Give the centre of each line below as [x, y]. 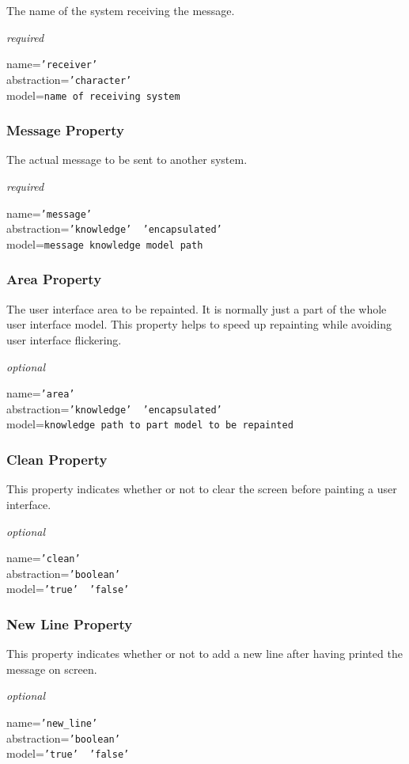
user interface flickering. [64, 339]
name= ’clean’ [44, 558]
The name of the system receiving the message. [121, 10]
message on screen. [52, 669]
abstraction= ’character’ [69, 79]
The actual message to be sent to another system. [127, 160]
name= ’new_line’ [52, 722]
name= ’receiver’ [52, 64]
